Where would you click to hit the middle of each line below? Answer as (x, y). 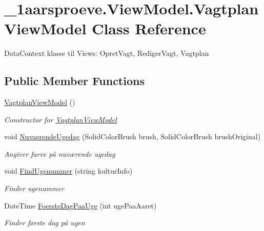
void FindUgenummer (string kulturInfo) (68, 171)
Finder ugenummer (34, 188)
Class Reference (149, 28)
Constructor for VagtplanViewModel (60, 119)
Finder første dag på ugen (45, 223)
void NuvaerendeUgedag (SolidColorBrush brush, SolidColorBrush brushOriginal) (133, 136)
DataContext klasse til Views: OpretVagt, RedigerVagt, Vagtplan (107, 53)
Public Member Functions (74, 81)
